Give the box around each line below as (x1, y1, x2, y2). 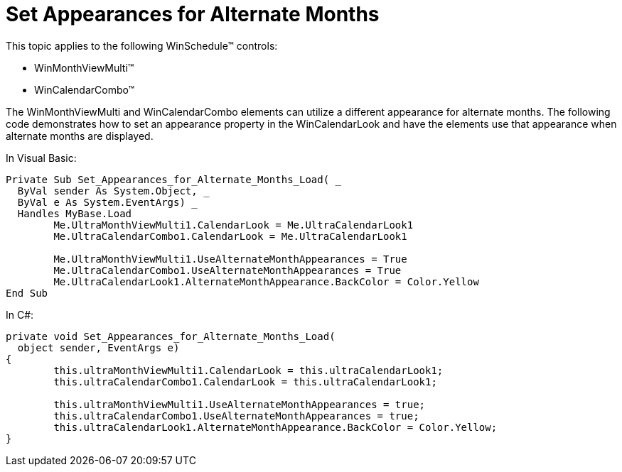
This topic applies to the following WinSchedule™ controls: (6, 39, 278, 52)
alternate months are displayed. (6, 129, 154, 142)
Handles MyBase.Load (17, 207, 132, 219)
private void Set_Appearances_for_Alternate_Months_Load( (6, 330, 336, 342)
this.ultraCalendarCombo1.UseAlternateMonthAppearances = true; (53, 410, 419, 422)
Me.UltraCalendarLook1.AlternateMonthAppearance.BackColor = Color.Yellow (53, 275, 479, 287)
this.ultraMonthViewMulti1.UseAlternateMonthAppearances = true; (53, 398, 426, 410)
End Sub (6, 287, 48, 299)
